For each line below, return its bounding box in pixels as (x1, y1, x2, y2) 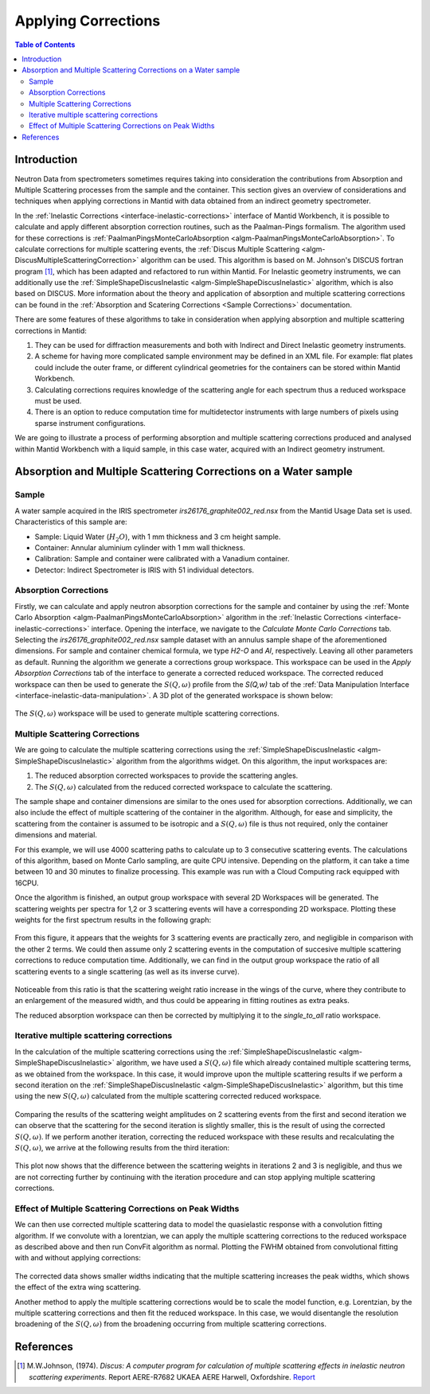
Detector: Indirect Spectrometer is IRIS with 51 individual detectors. (34, 565, 255, 575)
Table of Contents (14, 40, 76, 49)
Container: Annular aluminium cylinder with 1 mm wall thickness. (34, 542, 246, 553)
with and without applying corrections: (14, 1253, 141, 1263)
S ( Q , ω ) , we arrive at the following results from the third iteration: (14, 1142, 230, 1152)
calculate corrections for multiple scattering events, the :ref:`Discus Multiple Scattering (14, 244, 300, 254)
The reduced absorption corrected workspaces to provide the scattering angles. (34, 771, 299, 780)
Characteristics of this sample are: (14, 517, 127, 527)
